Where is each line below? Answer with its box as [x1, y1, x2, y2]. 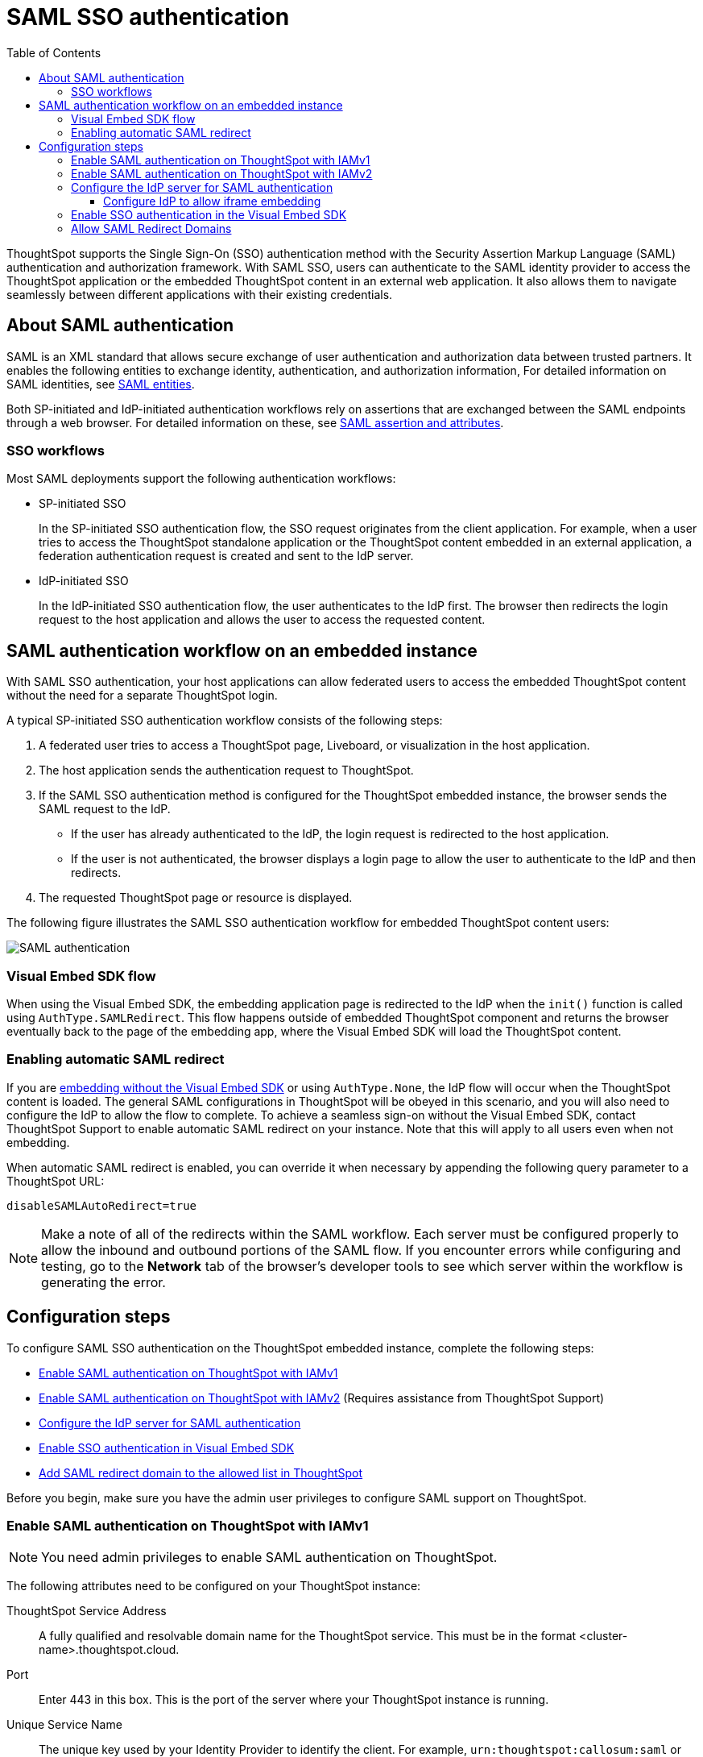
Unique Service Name [6, 1718, 122, 1732]
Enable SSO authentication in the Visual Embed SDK [71, 207, 347, 222]
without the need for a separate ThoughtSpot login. [6, 688, 278, 703]
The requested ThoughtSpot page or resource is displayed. [39, 891, 353, 905]
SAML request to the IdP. [39, 802, 171, 816]
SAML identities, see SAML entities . [6, 376, 195, 391]
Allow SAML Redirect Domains [71, 221, 232, 235]
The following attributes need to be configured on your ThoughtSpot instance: [6, 1579, 421, 1593]
